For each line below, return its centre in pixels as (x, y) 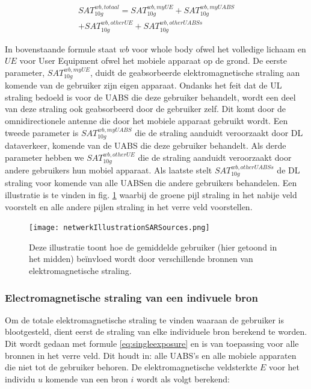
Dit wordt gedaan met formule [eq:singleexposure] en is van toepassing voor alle (152, 343)
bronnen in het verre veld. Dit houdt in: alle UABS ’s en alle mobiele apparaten (151, 355)
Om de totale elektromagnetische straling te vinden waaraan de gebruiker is (144, 319)
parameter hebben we (45, 157)
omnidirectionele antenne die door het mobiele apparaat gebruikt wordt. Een (146, 120)
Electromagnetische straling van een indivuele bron (131, 297)
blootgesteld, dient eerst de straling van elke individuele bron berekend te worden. (156, 331)
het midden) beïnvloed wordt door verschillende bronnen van (141, 259)
